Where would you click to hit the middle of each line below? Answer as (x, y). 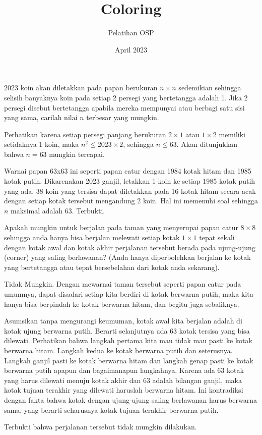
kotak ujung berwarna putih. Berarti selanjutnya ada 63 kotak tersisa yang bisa (127, 330)
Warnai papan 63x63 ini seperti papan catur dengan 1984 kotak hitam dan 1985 (128, 171)
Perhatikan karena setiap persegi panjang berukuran (85, 134)
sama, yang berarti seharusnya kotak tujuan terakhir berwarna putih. (111, 410)
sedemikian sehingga (210, 88)
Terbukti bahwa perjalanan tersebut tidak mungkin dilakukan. (101, 427)
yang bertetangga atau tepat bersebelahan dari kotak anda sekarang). (112, 267)
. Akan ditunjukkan (207, 144)
